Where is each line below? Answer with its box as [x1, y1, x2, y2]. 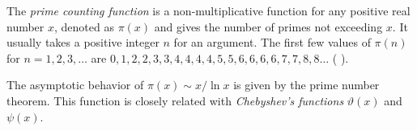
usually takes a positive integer [6, 34, 160, 51]
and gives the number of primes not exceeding [154, 18, 383, 35]
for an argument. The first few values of [173, 34, 371, 51]
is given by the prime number [233, 76, 380, 93]
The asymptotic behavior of [6, 76, 144, 93]
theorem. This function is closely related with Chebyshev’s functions [6, 92, 344, 108]
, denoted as [54, 18, 114, 35]
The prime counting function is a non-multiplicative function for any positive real [6, 2, 411, 18]
